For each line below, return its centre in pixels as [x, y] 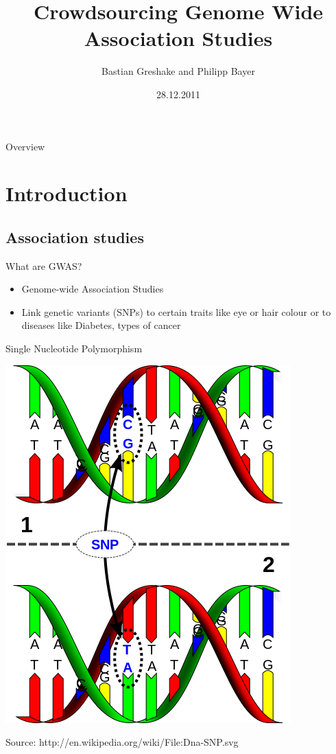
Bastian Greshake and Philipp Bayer [178, 71]
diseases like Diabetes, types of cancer [101, 325]
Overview [25, 146]
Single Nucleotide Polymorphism [74, 349]
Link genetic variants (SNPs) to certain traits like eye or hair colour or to [176, 311]
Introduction [67, 193]
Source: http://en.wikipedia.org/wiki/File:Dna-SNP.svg [122, 742]
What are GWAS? [44, 265]
